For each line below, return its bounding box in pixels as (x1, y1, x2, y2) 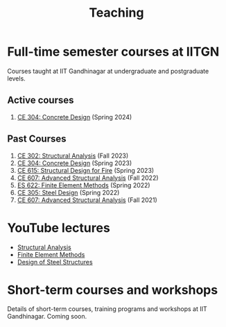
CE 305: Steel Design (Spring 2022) (17, 188, 120, 196)
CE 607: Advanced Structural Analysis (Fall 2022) (17, 174, 159, 182)
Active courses (7, 94, 74, 106)
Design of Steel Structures (17, 258, 93, 266)
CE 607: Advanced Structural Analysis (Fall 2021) (17, 196, 157, 204)
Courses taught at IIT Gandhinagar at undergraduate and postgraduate (7, 67, 209, 75)
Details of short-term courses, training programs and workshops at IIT (7, 305, 208, 313)
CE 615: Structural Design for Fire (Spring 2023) (17, 166, 155, 174)
